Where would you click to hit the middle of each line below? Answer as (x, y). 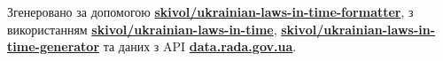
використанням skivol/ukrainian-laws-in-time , (142, 29)
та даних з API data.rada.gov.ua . (200, 46)
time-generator (54, 46)
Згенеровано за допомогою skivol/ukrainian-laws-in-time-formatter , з (210, 11)
